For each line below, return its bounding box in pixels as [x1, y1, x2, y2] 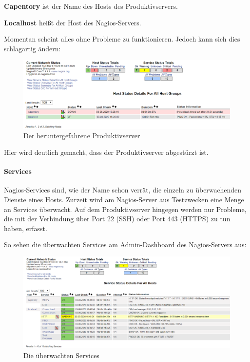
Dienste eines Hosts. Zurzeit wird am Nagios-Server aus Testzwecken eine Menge [4, 194, 244, 204]
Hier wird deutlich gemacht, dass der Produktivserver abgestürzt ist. [4, 147, 209, 157]
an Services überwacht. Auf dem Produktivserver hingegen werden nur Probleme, [4, 204, 247, 214]
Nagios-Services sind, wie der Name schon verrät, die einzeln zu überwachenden [4, 185, 241, 195]
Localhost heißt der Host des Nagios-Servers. [4, 17, 141, 27]
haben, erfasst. [4, 223, 47, 233]
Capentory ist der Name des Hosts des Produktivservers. [4, 1, 178, 11]
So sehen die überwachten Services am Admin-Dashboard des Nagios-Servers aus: [4, 239, 247, 250]
